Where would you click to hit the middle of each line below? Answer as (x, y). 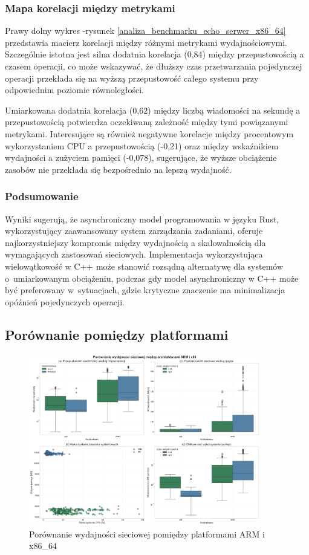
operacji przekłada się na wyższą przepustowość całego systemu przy (132, 78)
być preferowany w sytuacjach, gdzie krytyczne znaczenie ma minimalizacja (145, 290)
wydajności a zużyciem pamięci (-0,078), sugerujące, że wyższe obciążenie (141, 157)
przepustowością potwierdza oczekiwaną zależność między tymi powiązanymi (147, 122)
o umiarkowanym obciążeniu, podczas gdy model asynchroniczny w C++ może (152, 278)
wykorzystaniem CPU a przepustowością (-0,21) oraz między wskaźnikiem (142, 145)
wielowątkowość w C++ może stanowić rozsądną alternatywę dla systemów (144, 266)
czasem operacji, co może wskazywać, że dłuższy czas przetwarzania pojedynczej (154, 66)
